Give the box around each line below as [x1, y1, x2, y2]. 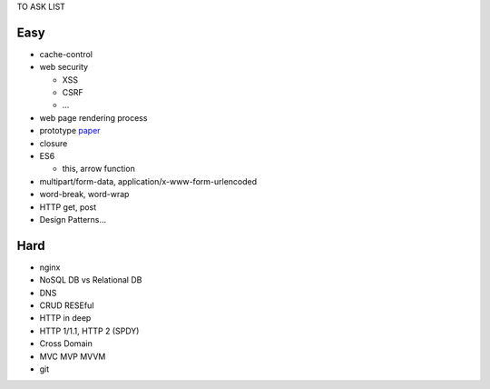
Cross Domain [39, 338, 93, 349]
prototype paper [39, 125, 101, 136]
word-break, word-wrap [39, 189, 130, 200]
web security [39, 62, 89, 73]
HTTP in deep [39, 313, 92, 324]
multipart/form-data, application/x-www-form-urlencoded [39, 175, 258, 186]
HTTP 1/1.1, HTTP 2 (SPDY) [39, 325, 140, 336]
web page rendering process [39, 112, 148, 123]
